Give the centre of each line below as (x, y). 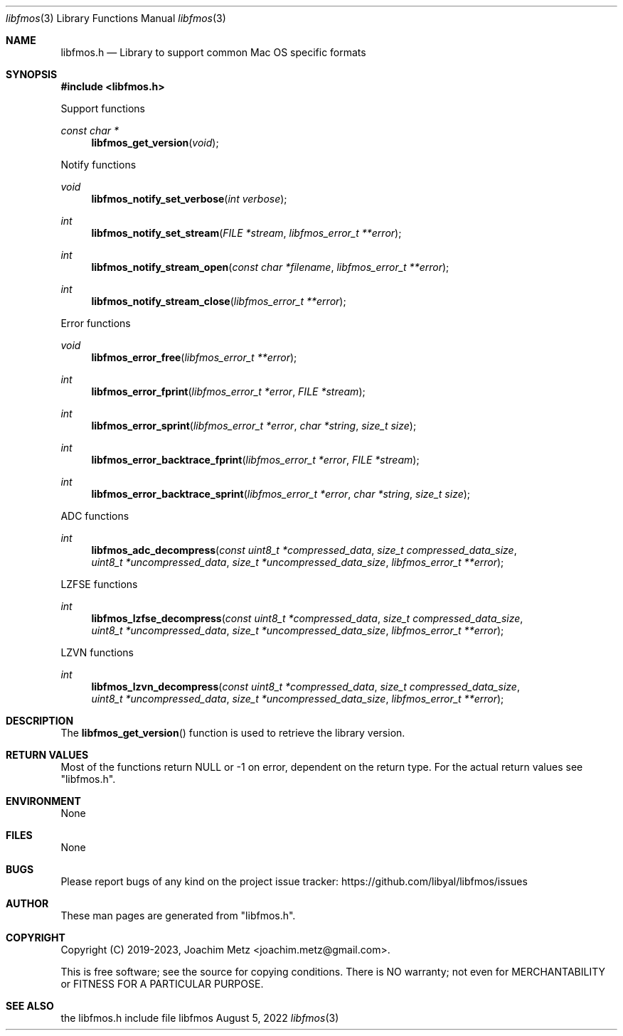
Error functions (96, 323)
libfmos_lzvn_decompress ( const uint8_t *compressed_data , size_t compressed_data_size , (305, 687)
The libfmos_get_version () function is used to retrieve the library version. (233, 733)
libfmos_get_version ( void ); (155, 143)
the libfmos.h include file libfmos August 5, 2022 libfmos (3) (200, 1018)
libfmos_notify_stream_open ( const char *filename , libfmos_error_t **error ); (270, 267)
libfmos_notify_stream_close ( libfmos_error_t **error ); (219, 301)
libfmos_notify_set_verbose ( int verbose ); (189, 199)
